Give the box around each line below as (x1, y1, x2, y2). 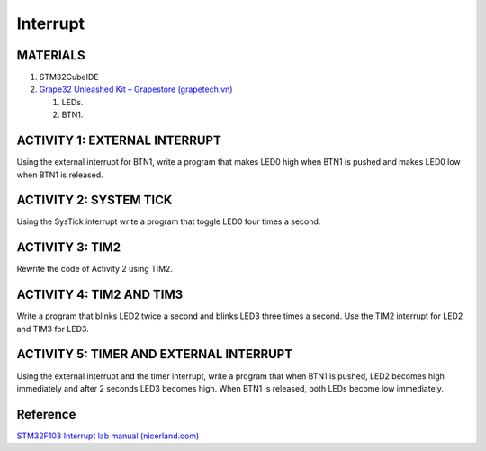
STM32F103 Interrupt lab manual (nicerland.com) (16, 430, 200, 441)
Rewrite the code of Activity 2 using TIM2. (16, 264, 173, 275)
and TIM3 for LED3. (16, 323, 89, 334)
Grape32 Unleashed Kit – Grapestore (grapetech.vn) (39, 84, 233, 95)
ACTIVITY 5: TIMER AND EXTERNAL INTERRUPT (16, 347, 292, 362)
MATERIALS (16, 48, 85, 63)
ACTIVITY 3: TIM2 (16, 239, 121, 256)
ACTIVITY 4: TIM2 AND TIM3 (16, 287, 184, 302)
